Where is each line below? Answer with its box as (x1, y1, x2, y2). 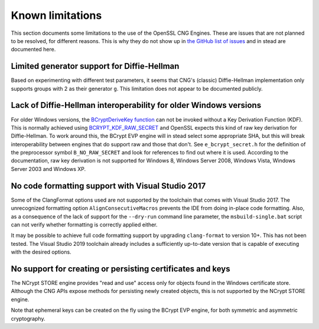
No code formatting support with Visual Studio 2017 (11, 180, 206, 191)
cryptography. (11, 315, 45, 322)
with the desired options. (11, 248, 71, 256)
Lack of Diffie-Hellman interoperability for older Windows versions (11, 100, 262, 110)
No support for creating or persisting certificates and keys (11, 264, 230, 274)
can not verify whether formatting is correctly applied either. (11, 221, 158, 228)
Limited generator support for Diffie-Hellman (11, 61, 180, 71)
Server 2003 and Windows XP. (11, 165, 86, 172)
